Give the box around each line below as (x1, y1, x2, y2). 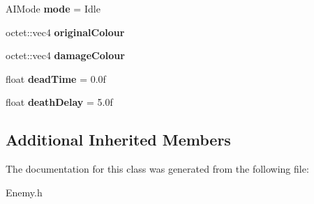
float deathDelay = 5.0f (6, 95, 113, 109)
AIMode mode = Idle (6, 1, 100, 15)
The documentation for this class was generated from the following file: (6, 162, 309, 176)
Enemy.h (6, 185, 43, 199)
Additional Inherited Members (6, 129, 231, 150)
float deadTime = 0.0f (6, 71, 106, 86)
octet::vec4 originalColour (6, 24, 125, 39)
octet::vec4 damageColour (6, 48, 125, 63)
